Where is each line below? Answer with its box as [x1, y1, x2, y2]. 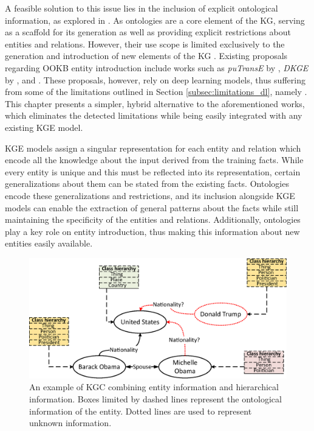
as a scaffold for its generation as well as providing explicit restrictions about [5, 26, 291, 38]
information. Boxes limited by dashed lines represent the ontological [29, 392, 282, 405]
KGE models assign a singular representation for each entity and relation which [5, 141, 301, 154]
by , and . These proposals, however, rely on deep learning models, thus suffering [5, 73, 305, 86]
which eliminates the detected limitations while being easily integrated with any [5, 109, 302, 122]
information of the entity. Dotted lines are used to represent [29, 404, 252, 417]
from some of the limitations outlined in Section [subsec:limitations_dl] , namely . [5, 85, 307, 98]
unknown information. [29, 416, 112, 429]
